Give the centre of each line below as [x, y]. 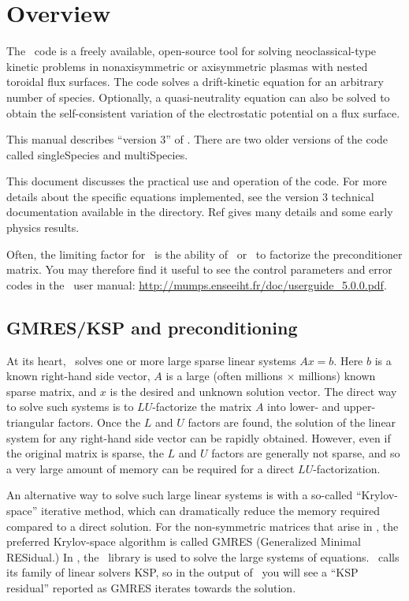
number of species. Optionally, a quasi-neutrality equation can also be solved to [198, 97]
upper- [359, 407]
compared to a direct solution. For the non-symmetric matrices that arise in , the [203, 526]
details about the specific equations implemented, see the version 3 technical [190, 196]
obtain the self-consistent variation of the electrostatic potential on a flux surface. [203, 112]
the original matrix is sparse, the [85, 453]
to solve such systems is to [70, 407]
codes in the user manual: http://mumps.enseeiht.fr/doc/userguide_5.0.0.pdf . [197, 284]
